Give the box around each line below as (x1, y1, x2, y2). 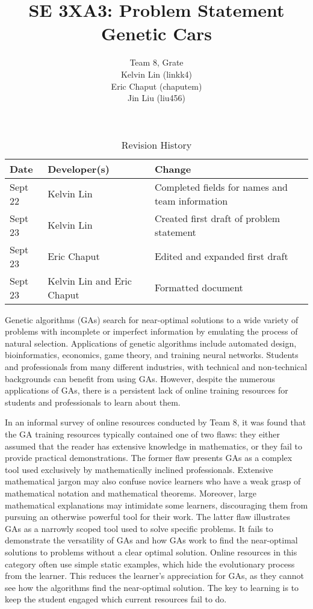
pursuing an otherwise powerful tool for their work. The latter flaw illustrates (5, 510, 290, 523)
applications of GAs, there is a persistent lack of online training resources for (5, 384, 288, 397)
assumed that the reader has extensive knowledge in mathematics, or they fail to (5, 439, 302, 452)
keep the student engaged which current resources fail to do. (5, 593, 227, 605)
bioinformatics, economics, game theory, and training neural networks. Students (5, 348, 299, 361)
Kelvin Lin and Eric (48, 273, 132, 288)
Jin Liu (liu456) (127, 91, 186, 104)
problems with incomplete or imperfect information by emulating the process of (5, 325, 298, 338)
